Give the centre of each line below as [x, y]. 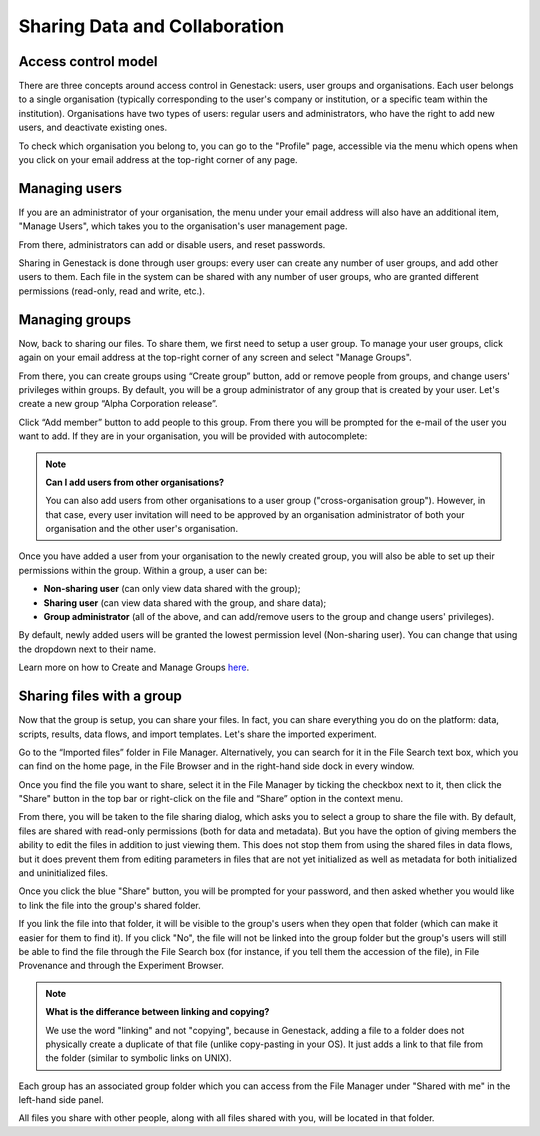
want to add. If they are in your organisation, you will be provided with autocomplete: [193, 436]
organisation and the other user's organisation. [142, 529]
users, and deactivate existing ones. [93, 127]
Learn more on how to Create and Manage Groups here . [134, 667]
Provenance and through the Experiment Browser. [121, 966]
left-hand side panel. [61, 1100]
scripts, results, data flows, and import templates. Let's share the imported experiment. [197, 734]
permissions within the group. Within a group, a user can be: [143, 570]
